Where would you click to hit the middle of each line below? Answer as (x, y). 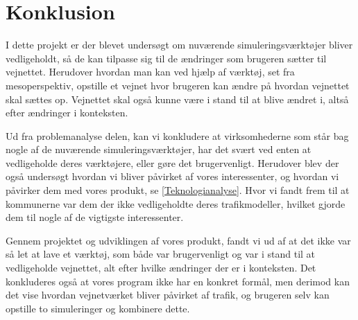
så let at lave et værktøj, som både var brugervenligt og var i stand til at (161, 254)
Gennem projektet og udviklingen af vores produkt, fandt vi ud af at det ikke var (178, 240)
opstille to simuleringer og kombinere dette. (98, 308)
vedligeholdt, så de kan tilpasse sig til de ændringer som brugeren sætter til (166, 58)
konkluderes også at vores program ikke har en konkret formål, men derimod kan (178, 281)
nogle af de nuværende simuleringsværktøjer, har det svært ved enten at (159, 149)
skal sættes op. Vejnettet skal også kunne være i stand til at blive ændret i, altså (177, 99)
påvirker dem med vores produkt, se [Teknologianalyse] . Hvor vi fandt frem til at (178, 190)
